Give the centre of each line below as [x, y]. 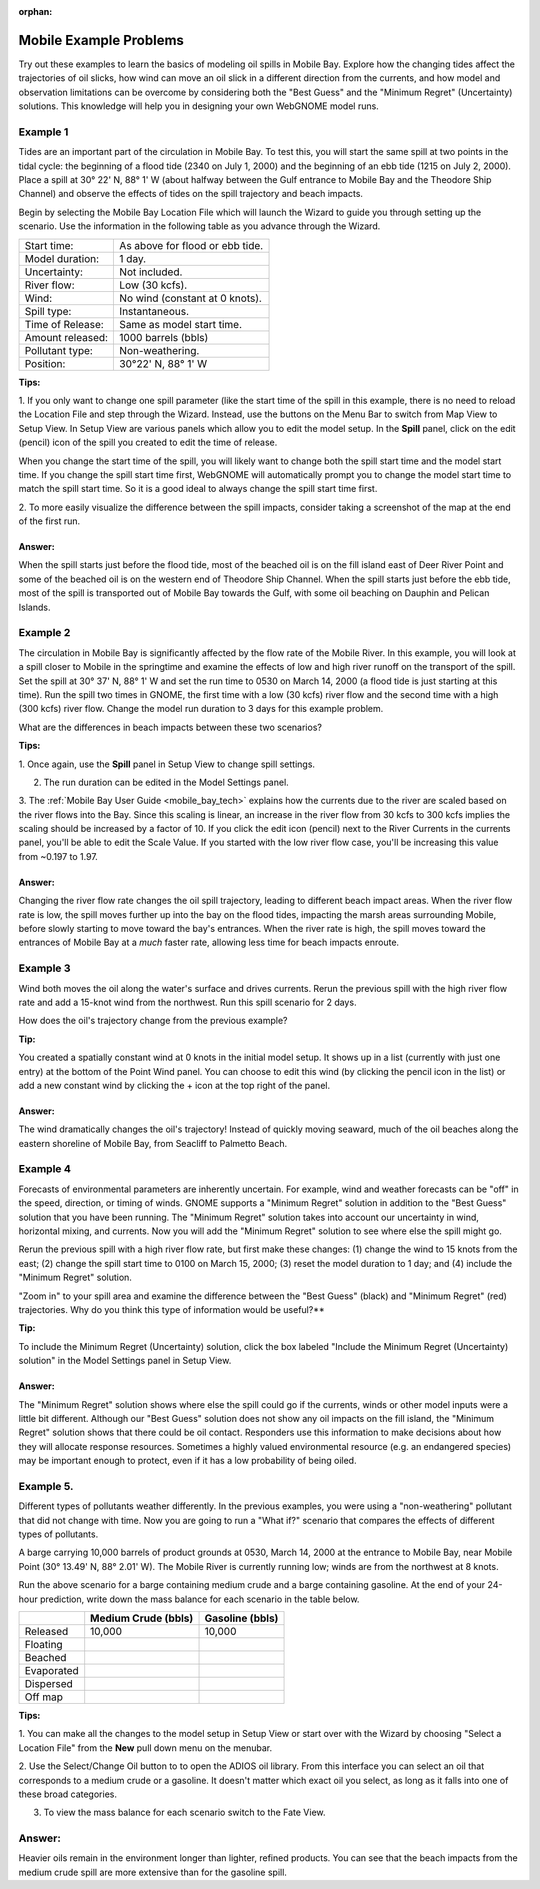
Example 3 [44, 968]
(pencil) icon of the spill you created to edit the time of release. [148, 442]
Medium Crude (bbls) [142, 1618]
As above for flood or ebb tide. [191, 245]
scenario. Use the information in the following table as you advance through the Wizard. [199, 226]
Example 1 [43, 132]
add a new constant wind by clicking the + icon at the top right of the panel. [174, 1085]
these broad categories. [67, 1794]
